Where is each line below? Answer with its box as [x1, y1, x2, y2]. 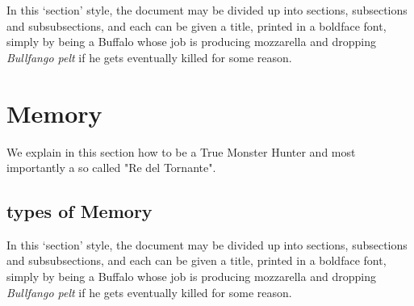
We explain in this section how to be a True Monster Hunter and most [6, 143, 356, 160]
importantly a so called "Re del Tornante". [6, 159, 216, 176]
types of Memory [6, 199, 153, 224]
